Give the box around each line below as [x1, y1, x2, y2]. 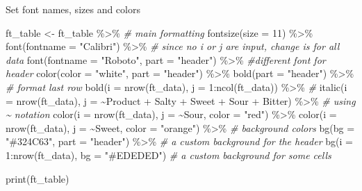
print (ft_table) [6, 171, 69, 185]
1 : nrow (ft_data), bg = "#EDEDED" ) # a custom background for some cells [6, 147, 331, 162]
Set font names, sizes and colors [6, 2, 140, 16]
